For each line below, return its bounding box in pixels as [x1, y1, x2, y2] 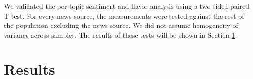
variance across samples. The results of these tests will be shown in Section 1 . [4, 29, 237, 40]
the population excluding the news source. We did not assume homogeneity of [4, 20, 238, 30]
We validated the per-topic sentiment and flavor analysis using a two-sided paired [4, 1, 250, 11]
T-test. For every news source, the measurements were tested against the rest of [4, 10, 244, 21]
